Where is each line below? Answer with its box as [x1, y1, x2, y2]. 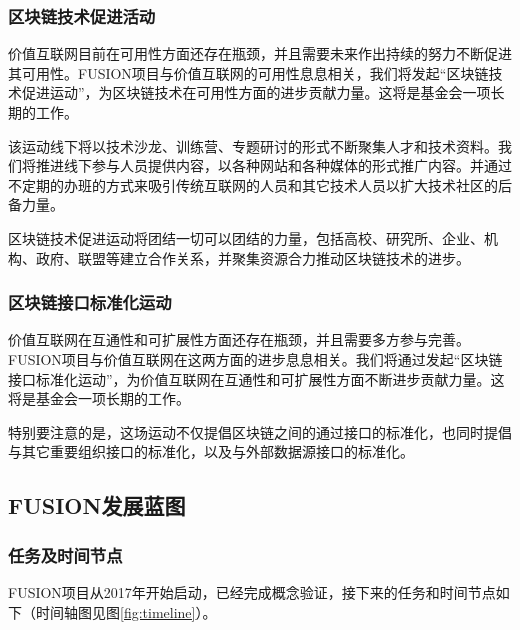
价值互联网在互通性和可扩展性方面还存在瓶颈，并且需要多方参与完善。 [8, 329, 470, 350]
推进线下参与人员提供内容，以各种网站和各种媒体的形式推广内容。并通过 [35, 155, 512, 176]
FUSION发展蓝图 [8, 490, 186, 521]
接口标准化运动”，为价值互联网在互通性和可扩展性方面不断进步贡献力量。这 [8, 368, 505, 389]
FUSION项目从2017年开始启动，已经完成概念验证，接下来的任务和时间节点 [8, 581, 496, 602]
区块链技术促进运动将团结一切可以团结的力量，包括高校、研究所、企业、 [8, 227, 484, 248]
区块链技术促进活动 [8, 3, 156, 28]
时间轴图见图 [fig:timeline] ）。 [35, 601, 217, 622]
